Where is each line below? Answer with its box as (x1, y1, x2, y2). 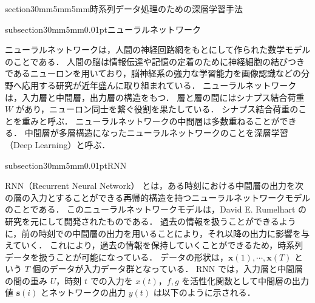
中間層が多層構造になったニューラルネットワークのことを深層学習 (24, 126, 288, 139)
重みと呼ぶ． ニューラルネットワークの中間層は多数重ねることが (21, 114, 280, 127)
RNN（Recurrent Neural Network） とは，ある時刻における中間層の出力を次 (5, 179, 304, 192)
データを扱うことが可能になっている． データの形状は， (5, 250, 228, 263)
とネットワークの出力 (41, 286, 126, 299)
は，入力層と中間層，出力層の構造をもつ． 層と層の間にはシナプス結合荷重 (5, 90, 305, 103)
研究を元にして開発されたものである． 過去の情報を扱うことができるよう (5, 214, 296, 227)
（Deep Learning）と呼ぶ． (5, 138, 110, 151)
